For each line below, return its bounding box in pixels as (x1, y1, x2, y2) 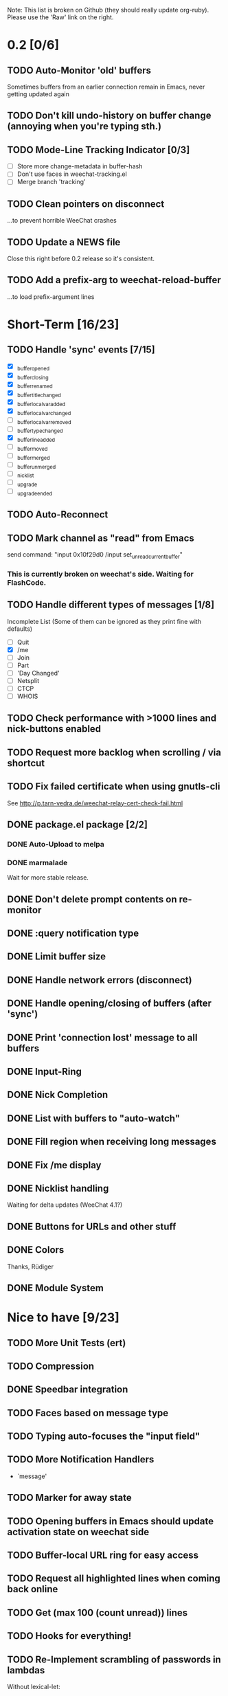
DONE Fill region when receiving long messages (7, 1136, 216, 1148)
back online (7, 1583, 58, 1595)
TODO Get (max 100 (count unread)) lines (7, 1607, 188, 1618)
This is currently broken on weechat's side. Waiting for (7, 569, 194, 579)
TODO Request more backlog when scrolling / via (7, 746, 222, 758)
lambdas (7, 1664, 45, 1676)
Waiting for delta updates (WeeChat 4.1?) (7, 1201, 123, 1209)
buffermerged (16, 454, 50, 461)
